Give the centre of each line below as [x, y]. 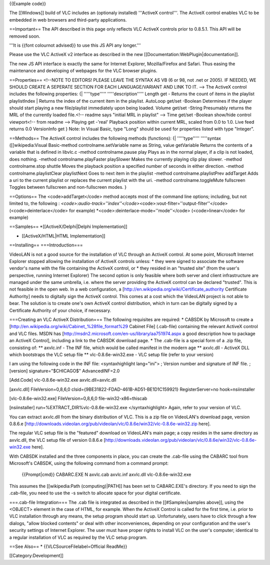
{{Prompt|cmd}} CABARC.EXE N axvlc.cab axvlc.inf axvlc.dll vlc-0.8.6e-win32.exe [106, 475]
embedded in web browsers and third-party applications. [68, 20]
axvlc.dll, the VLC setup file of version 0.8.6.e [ [57, 440]
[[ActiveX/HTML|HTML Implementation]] [63, 236]
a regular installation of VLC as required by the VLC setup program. [78, 537]
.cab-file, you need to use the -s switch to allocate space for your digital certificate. [95, 493]
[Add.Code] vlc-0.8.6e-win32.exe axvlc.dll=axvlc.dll [63, 380]
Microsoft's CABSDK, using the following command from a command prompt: [89, 463]
